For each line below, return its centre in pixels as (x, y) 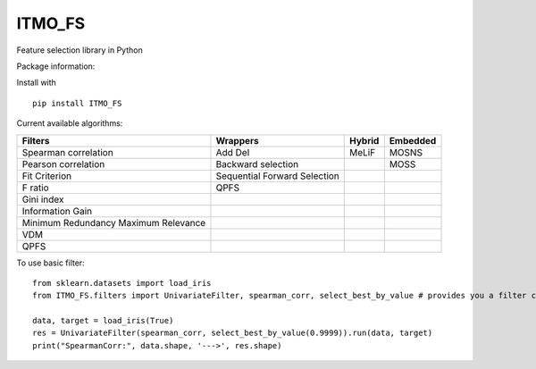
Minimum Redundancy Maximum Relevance (114, 222)
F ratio (35, 188)
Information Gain (57, 211)
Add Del (233, 152)
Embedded (413, 140)
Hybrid (364, 140)
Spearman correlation (67, 152)
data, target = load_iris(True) (103, 321)
